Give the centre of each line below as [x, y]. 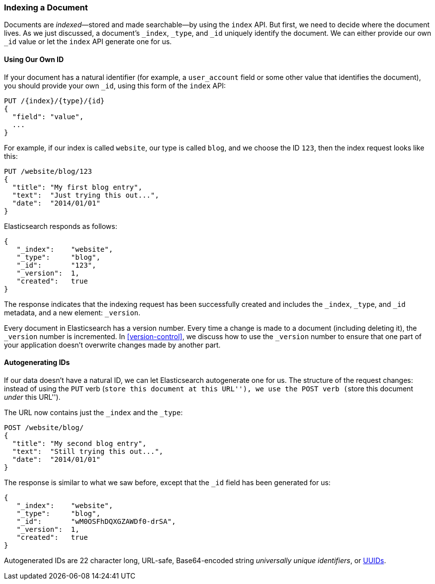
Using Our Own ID [34, 59]
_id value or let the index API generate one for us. [88, 42]
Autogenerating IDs [37, 363]
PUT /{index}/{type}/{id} [54, 101]
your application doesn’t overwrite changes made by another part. [112, 345]
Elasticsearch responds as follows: [61, 226]
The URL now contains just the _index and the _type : [93, 412]
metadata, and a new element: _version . [72, 312]
